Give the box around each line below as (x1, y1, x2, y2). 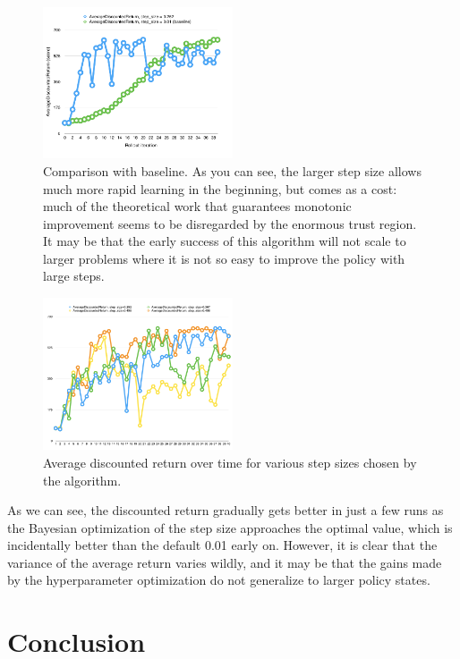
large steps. (43, 266, 105, 285)
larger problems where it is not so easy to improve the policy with (43, 249, 405, 267)
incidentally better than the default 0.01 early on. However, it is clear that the (7, 536, 438, 554)
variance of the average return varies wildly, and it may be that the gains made (7, 553, 442, 571)
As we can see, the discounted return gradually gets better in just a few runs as (7, 501, 444, 520)
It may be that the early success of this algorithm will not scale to (43, 232, 406, 250)
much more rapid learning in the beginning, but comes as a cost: (43, 179, 397, 198)
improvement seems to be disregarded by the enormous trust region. (43, 214, 417, 232)
